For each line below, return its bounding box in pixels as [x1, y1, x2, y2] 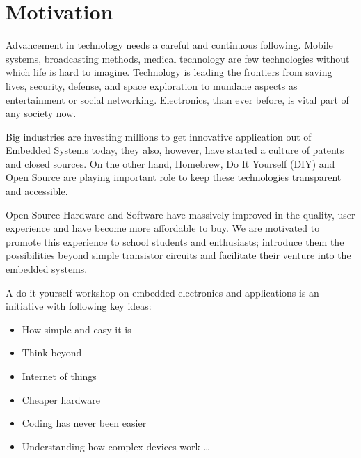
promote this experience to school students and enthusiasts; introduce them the [6, 234, 344, 248]
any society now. [6, 106, 77, 120]
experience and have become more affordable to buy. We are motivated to [6, 221, 320, 235]
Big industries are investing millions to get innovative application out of [6, 129, 312, 143]
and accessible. [6, 184, 68, 198]
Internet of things [22, 369, 97, 383]
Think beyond [22, 345, 82, 360]
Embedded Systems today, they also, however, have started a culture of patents [6, 143, 344, 157]
